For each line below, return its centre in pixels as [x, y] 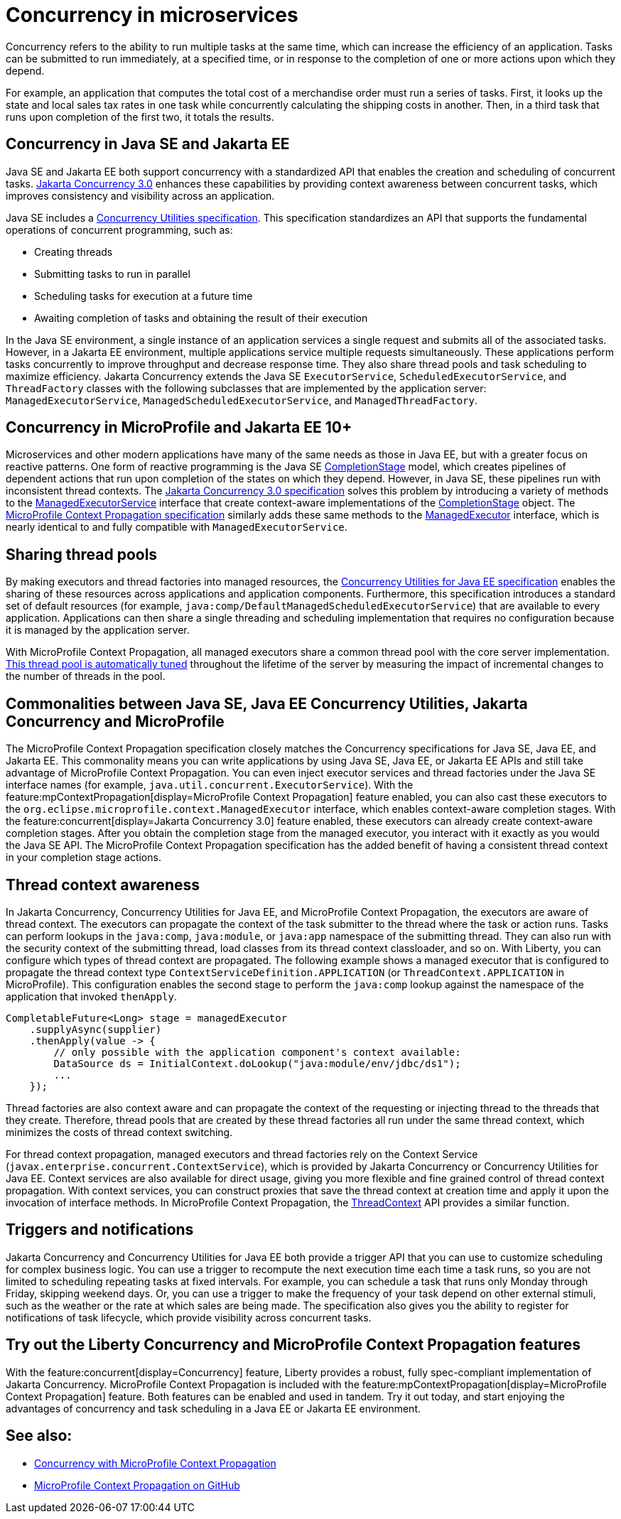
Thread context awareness [103, 885]
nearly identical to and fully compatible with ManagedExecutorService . [177, 527]
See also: [39, 1436]
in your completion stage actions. [83, 858]
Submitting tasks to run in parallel [112, 274]
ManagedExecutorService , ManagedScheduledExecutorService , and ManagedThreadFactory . [242, 400]
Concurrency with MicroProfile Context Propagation [155, 1463]
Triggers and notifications [100, 1230]
